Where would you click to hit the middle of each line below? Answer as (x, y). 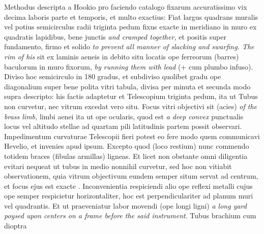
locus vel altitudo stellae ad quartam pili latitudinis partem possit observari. (123, 126)
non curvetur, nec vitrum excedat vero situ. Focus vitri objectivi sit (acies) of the (131, 106)
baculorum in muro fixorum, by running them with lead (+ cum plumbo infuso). (129, 66)
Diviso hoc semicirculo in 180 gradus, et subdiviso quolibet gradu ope (113, 76)
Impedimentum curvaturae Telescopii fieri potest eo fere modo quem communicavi (132, 136)
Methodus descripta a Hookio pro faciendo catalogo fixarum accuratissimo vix (126, 7)
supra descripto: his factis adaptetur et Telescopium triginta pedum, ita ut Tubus (131, 96)
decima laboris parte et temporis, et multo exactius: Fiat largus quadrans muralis (131, 16)
